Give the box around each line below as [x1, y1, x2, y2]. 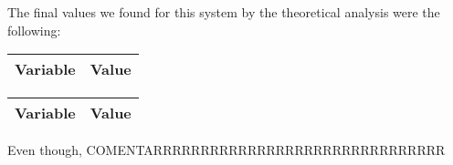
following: [7, 20, 61, 39]
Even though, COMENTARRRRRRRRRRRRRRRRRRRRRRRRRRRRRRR [7, 140, 446, 160]
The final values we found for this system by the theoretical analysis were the [7, 3, 440, 21]
